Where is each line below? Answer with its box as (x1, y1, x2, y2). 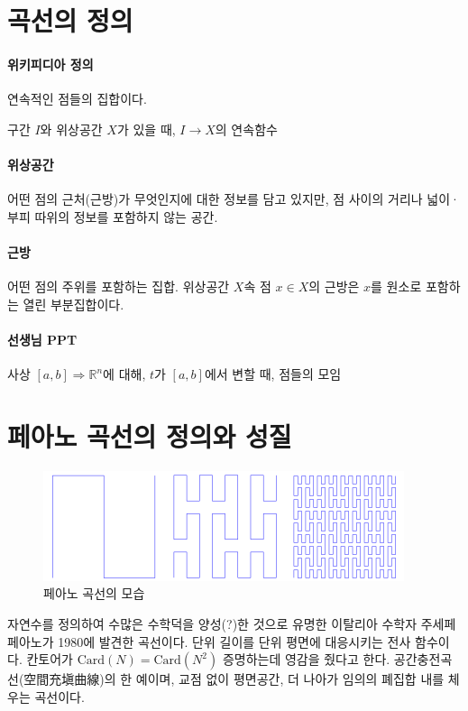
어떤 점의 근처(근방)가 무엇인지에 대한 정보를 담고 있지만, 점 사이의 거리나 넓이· (7, 189, 460, 208)
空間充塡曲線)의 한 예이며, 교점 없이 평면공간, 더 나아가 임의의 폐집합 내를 (23, 669, 445, 688)
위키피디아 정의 (7, 54, 94, 73)
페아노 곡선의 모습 (43, 584, 145, 603)
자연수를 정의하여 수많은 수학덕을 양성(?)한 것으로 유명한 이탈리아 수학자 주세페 (7, 614, 456, 633)
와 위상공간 (40, 119, 103, 138)
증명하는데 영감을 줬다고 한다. (222, 650, 390, 669)
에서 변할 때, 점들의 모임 (204, 365, 342, 383)
